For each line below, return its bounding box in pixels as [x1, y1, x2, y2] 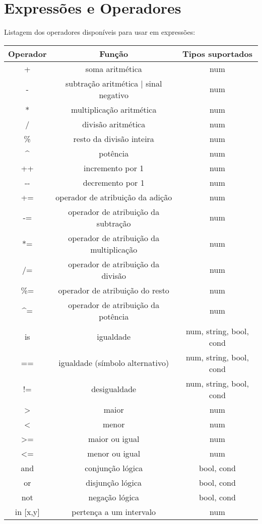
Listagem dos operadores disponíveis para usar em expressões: [4, 27, 195, 37]
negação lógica [88, 491, 139, 503]
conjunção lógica [85, 462, 143, 474]
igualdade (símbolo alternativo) [58, 357, 169, 369]
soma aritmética [85, 62, 142, 74]
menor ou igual [87, 447, 141, 459]
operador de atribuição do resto [58, 284, 169, 296]
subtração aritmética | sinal [65, 77, 162, 89]
